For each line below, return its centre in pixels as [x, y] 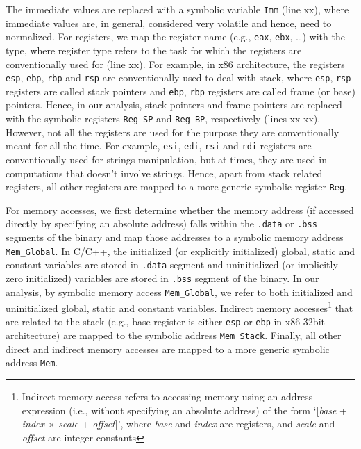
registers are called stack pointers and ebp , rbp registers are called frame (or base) [180, 91]
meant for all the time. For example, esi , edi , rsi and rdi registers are [159, 146]
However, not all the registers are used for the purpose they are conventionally [173, 132]
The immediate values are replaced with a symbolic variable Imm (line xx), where [177, 9]
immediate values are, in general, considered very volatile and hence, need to [169, 23]
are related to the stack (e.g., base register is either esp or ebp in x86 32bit [165, 321]
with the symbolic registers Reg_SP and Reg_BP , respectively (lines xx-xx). [163, 118]
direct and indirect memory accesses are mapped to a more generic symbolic [168, 349]
